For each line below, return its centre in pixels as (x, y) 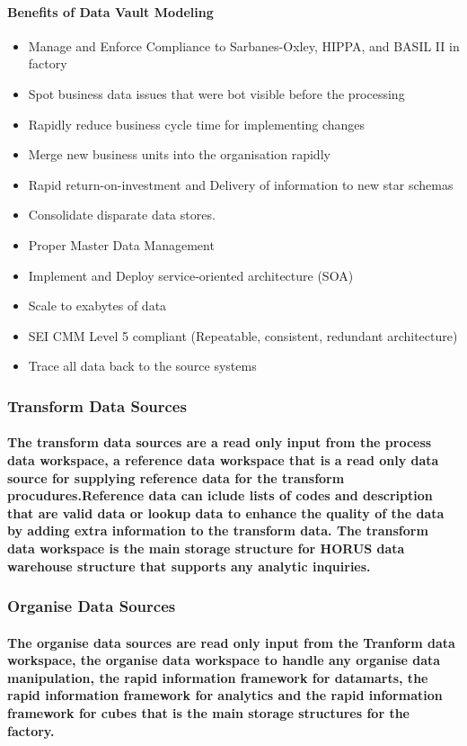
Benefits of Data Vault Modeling (110, 11)
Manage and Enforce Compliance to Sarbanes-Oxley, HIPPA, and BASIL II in (244, 45)
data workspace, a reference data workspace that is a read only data (223, 459)
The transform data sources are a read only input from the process (220, 442)
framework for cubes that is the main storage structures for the (208, 712)
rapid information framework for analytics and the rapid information (225, 695)
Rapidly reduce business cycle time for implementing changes (197, 124)
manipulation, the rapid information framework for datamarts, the (218, 677)
